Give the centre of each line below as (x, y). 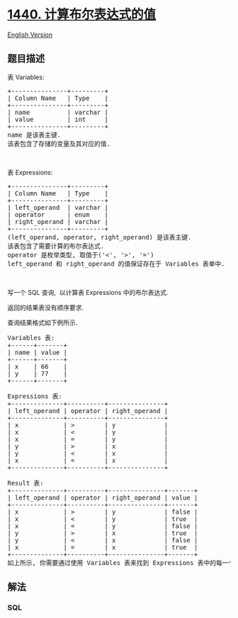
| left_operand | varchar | (58, 207)
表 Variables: (26, 77)
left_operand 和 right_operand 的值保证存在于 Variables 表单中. (116, 264)
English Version (30, 34)
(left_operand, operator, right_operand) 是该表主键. (100, 237)
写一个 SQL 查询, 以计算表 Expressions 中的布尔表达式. (88, 292)
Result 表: (25, 483)
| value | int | (58, 119)
